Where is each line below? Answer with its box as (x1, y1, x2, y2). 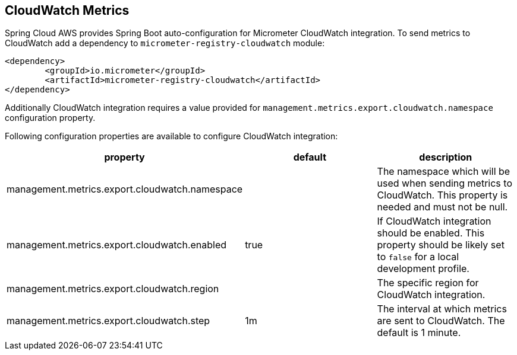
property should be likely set (377, 239, 505, 251)
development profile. (377, 263, 469, 275)
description (419, 151, 472, 164)
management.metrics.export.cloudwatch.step (7, 315, 210, 327)
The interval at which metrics (377, 303, 507, 315)
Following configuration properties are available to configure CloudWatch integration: (5, 131, 338, 142)
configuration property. (5, 113, 96, 123)
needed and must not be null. (377, 201, 508, 213)
